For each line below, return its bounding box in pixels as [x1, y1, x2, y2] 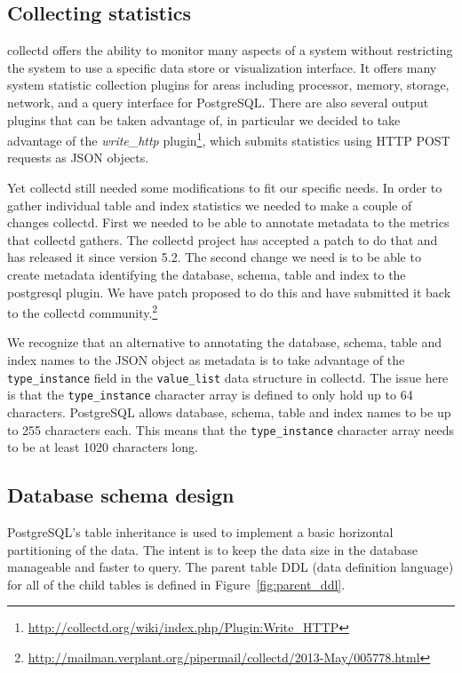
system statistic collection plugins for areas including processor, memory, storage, [7, 75, 450, 94]
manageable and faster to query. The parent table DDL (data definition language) [7, 558, 454, 576]
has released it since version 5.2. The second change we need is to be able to [7, 248, 421, 266]
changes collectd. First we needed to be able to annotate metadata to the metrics [7, 213, 450, 232]
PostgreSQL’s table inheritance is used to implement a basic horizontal [7, 522, 394, 541]
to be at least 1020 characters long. [7, 438, 198, 456]
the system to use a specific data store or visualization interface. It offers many [7, 58, 437, 76]
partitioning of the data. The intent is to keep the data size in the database [7, 540, 418, 558]
